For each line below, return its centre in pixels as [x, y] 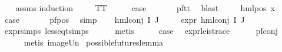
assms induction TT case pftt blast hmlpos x [145, 8]
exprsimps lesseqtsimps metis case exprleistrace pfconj [141, 31]
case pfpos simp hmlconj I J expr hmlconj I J [125, 19]
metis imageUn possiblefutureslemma [94, 42]
